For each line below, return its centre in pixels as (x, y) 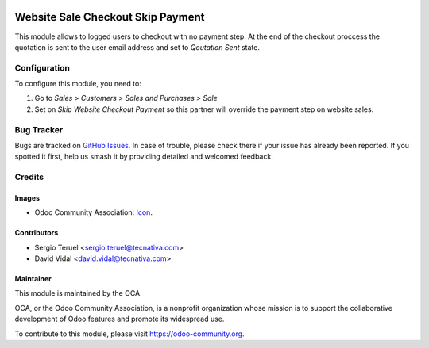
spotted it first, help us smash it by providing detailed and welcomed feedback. (144, 157)
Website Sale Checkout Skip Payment (110, 17)
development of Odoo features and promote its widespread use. (120, 319)
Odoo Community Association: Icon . (93, 212)
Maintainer (33, 279)
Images (27, 197)
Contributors (37, 233)
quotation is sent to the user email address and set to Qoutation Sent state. (137, 47)
